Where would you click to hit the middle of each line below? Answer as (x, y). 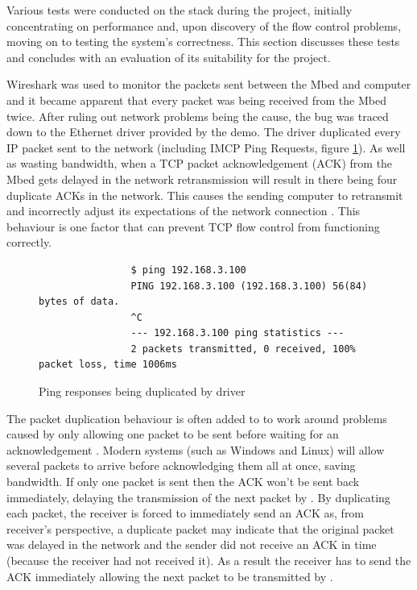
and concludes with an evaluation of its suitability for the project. (169, 57)
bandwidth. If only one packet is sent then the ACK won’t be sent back (183, 482)
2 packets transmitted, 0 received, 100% (243, 349)
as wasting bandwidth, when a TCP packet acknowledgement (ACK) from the (200, 163)
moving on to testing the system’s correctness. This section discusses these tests (203, 42)
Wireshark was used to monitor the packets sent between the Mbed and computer (209, 84)
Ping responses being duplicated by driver (142, 391)
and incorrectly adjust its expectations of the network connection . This (184, 211)
